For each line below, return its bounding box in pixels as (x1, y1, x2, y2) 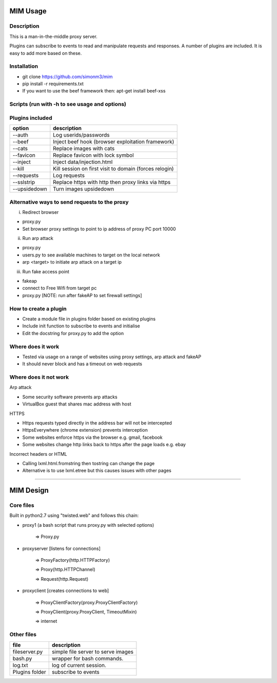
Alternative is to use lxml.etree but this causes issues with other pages (22, 468, 172, 474)
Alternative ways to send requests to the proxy (9, 198, 129, 206)
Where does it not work (9, 374, 69, 381)
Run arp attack (22, 235, 53, 242)
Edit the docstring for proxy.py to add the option (22, 330, 124, 336)
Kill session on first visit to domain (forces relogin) (53, 165, 174, 172)
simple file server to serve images (51, 648, 134, 655)
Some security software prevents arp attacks (22, 394, 117, 400)
